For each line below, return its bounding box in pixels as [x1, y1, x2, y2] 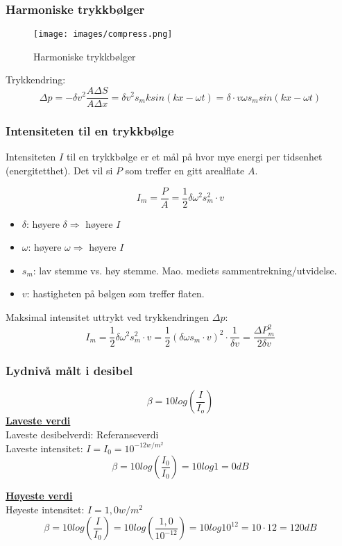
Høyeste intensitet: [6, 502, 85, 516]
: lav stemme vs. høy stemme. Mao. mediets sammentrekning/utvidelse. [33, 263, 337, 277]
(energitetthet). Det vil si [6, 163, 113, 177]
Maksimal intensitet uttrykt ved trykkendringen [6, 309, 210, 324]
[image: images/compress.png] [33, 29, 173, 40]
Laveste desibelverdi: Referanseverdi [6, 427, 159, 441]
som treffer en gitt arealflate [125, 163, 245, 177]
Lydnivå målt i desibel [6, 362, 133, 379]
